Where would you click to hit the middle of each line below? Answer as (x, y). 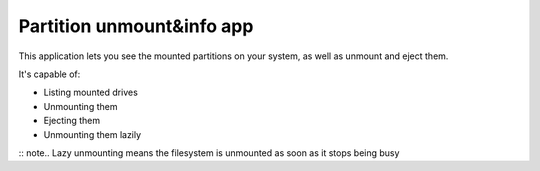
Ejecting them (72, 121)
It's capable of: (49, 74)
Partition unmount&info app (136, 26)
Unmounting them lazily (92, 134)
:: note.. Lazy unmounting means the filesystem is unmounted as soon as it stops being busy (209, 152)
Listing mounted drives (91, 92)
